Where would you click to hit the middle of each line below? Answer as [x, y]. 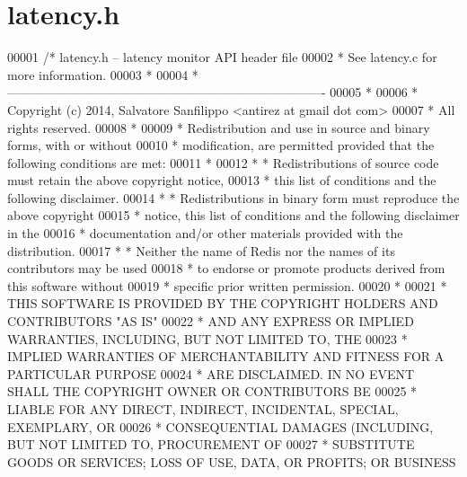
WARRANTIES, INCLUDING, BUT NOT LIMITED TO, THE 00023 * [207, 338]
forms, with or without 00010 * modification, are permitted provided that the [221, 145]
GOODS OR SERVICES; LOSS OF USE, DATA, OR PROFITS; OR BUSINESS [232, 461]
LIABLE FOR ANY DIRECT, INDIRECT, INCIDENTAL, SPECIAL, [203, 409]
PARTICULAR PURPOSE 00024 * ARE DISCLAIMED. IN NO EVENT [211, 373]
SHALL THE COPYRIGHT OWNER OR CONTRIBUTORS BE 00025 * [212, 391]
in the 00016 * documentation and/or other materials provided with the [205, 233]
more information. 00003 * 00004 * [103, 74]
